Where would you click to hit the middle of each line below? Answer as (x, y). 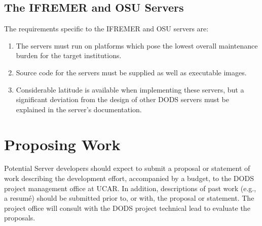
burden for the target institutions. (69, 55)
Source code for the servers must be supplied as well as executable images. (131, 72)
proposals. (20, 218)
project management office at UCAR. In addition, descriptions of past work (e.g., (130, 188)
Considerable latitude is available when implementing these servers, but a (130, 89)
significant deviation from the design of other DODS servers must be (122, 99)
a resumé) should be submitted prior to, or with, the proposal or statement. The (129, 198)
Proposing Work (62, 144)
